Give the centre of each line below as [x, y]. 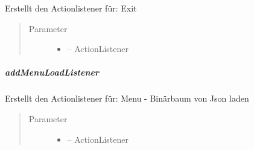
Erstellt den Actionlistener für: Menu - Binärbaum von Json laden [127, 98]
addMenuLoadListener [52, 72]
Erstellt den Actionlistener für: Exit [71, 8]
